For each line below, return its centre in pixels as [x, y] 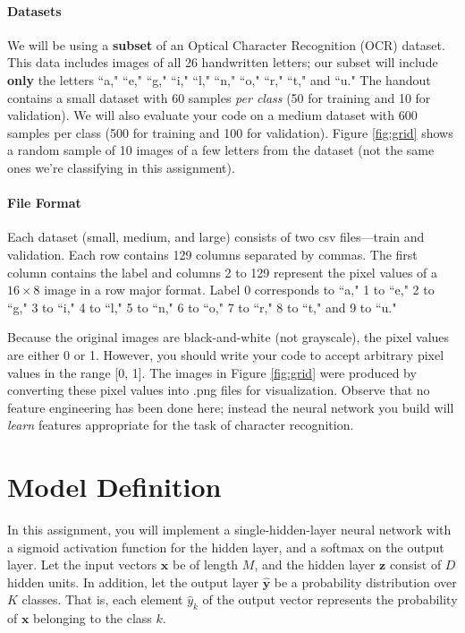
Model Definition [114, 487]
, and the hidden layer [315, 565]
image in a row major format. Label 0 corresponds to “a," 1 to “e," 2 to [239, 290]
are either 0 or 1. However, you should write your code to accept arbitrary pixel [226, 354]
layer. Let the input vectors [82, 565]
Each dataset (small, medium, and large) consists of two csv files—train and [216, 237]
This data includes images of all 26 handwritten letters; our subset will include [223, 62]
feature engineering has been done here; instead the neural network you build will [231, 407]
